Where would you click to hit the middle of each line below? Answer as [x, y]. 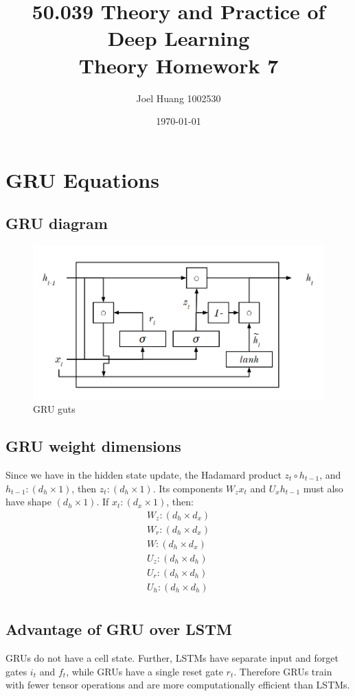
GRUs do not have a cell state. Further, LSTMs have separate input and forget [172, 658]
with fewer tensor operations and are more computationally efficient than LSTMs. [178, 685]
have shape [28, 502]
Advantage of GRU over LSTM [119, 629]
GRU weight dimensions [93, 446]
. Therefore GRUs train [283, 671]
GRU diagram [57, 223]
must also [323, 488]
